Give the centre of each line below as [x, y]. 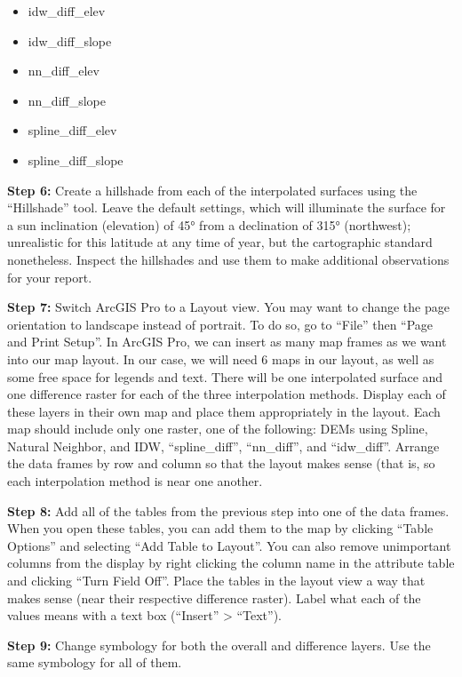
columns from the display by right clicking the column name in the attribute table [231, 563]
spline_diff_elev [72, 130]
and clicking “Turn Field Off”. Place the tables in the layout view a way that [216, 581]
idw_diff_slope [70, 40]
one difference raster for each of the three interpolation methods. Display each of [227, 394]
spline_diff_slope [76, 159]
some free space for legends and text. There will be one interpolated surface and [225, 376]
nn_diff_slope [67, 100]
